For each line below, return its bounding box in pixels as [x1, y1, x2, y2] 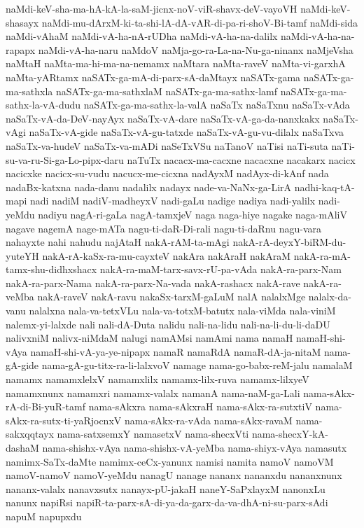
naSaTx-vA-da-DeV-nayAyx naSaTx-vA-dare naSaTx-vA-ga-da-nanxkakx [6, 111, 320, 125]
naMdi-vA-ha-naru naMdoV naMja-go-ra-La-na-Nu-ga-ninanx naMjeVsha [38, 42, 353, 57]
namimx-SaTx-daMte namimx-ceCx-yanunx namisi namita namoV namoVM [6, 454, 334, 468]
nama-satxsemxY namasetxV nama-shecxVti [57, 426, 249, 441]
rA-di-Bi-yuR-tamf [6, 399, 85, 414]
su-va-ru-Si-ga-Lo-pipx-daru [6, 152, 124, 167]
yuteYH [6, 248, 39, 263]
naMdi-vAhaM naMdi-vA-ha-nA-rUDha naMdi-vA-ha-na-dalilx [6, 29, 278, 43]
